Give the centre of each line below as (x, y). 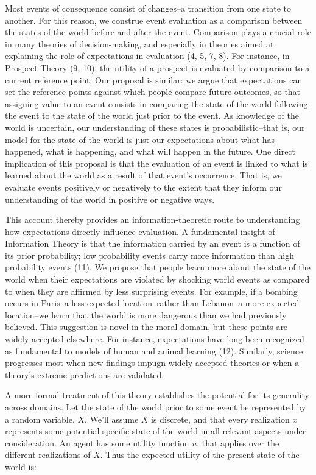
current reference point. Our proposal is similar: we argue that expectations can (154, 79)
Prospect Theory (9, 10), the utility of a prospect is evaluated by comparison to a (157, 67)
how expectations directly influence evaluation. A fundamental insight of (140, 231)
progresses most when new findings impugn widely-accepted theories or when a (152, 363)
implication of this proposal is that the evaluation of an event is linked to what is (156, 163)
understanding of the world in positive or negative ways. (110, 199)
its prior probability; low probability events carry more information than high (149, 255)
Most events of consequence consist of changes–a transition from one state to (148, 8)
